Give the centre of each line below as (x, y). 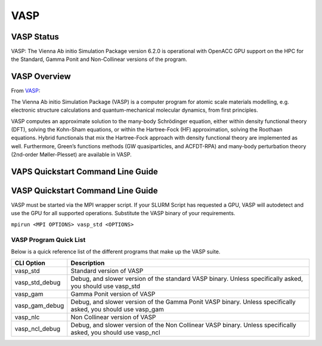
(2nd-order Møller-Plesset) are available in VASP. (71, 155)
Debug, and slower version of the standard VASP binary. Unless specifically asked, (187, 279)
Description (88, 263)
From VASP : (26, 91)
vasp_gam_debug (39, 306)
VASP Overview (41, 77)
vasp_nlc (27, 317)
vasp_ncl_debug (38, 329)
